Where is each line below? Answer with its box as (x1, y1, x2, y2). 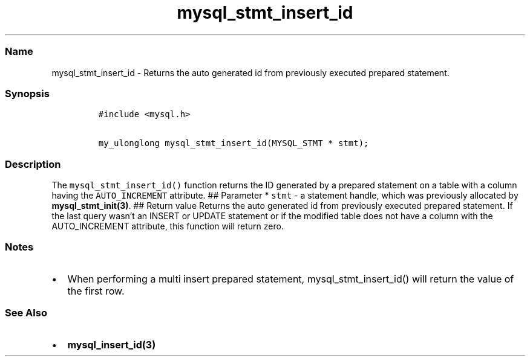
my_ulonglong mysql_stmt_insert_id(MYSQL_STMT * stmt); (98, 138, 369, 149)
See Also (5, 307, 47, 319)
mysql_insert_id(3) (67, 338, 156, 351)
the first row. (67, 284, 125, 297)
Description (5, 158, 61, 170)
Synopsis (5, 87, 50, 100)
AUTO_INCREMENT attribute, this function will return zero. (51, 221, 284, 231)
